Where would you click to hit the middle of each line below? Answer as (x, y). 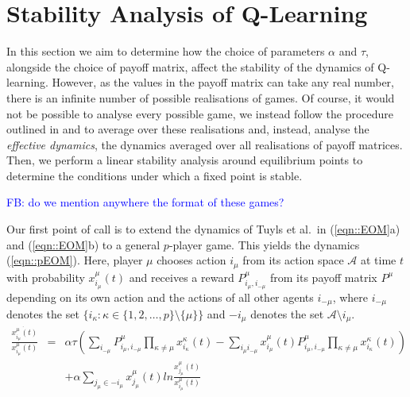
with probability (46, 277)
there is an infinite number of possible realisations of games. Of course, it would (201, 97)
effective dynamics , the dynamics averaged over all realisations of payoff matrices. (205, 144)
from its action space (293, 260)
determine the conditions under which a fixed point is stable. (155, 175)
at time (379, 260)
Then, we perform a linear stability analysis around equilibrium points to (185, 160)
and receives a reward (182, 277)
